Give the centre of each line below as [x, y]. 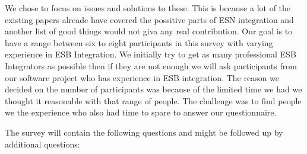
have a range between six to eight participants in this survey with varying [139, 42]
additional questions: [42, 144]
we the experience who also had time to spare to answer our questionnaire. [141, 112]
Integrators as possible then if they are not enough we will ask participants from [151, 65]
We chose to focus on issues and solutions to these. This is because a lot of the [148, 8]
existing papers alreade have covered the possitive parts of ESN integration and [149, 19]
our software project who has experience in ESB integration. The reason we [142, 77]
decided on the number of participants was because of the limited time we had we [153, 89]
